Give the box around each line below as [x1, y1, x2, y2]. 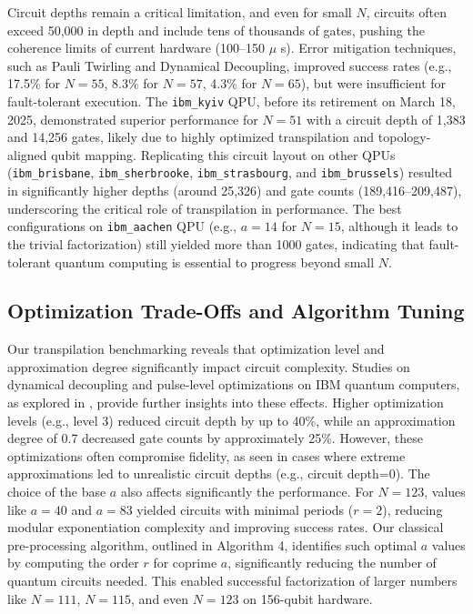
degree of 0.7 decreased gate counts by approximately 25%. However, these [7, 428, 423, 448]
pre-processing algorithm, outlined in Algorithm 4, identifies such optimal [7, 535, 418, 554]
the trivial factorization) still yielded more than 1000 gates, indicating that [7, 234, 425, 253]
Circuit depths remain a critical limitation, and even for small [7, 3, 352, 21]
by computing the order [7, 553, 139, 572]
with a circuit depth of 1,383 [306, 109, 466, 128]
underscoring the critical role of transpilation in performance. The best [7, 198, 402, 217]
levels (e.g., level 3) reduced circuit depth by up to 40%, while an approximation [7, 410, 456, 429]
